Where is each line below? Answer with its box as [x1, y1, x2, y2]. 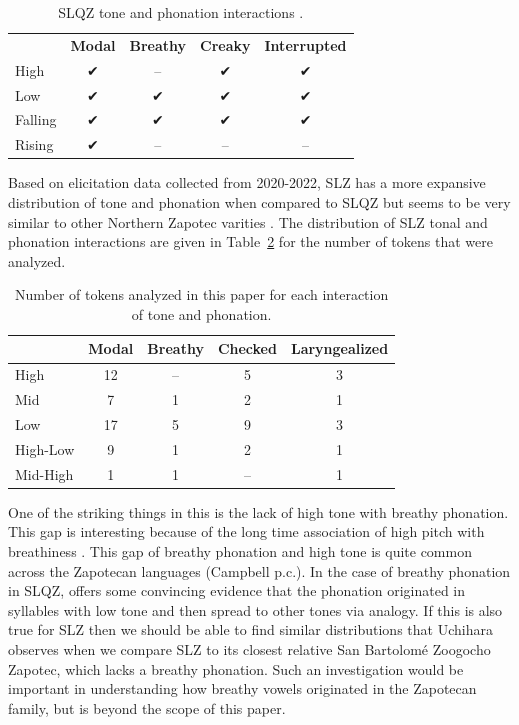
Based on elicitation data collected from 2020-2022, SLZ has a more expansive [8, 172, 486, 193]
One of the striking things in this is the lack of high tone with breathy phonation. [8, 501, 509, 522]
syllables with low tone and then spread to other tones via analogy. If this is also [8, 599, 503, 620]
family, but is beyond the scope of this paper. [8, 697, 286, 718]
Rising [15, 134, 54, 155]
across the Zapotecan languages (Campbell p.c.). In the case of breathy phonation [8, 560, 511, 581]
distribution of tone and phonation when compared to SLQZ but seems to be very [8, 191, 511, 212]
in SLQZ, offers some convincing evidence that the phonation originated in [8, 580, 466, 601]
